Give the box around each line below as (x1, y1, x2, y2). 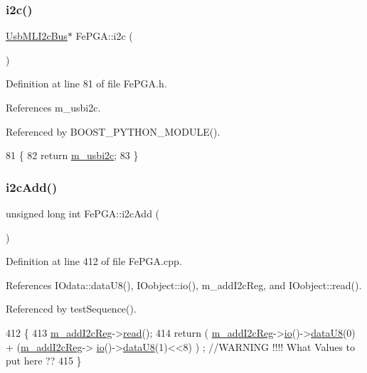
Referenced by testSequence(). (6, 301, 137, 316)
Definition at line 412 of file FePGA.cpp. (6, 254, 182, 269)
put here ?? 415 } (6, 353, 82, 368)
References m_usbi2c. (6, 100, 101, 114)
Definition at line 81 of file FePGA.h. (6, 76, 167, 91)
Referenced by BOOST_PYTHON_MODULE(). (6, 124, 220, 139)
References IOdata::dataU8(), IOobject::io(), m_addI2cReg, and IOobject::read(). (6, 277, 362, 292)
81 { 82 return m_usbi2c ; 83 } (6, 148, 139, 163)
